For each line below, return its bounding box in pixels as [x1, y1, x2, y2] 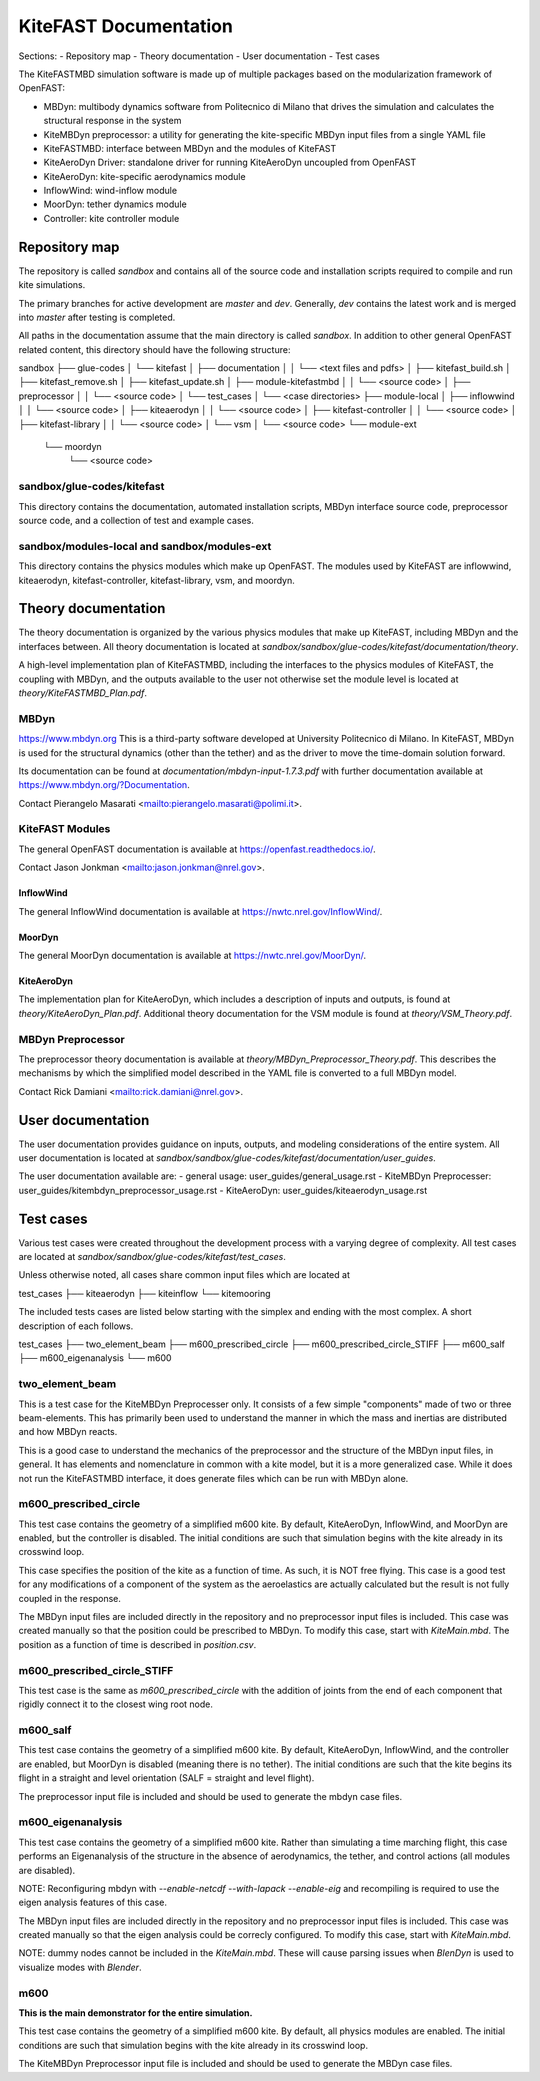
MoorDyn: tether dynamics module [43, 198, 187, 210]
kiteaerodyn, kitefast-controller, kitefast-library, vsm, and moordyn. [18, 574, 295, 586]
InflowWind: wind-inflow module [43, 185, 178, 197]
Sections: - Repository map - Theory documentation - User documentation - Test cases [18, 50, 380, 62]
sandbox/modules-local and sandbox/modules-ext [18, 539, 272, 553]
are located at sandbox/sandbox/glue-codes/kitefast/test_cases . [18, 1251, 287, 1263]
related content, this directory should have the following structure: [18, 343, 291, 355]
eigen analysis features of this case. [18, 1896, 167, 1909]
